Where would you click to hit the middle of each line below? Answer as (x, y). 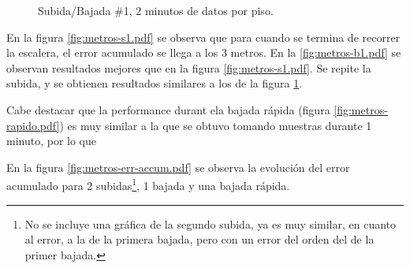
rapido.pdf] (33, 125)
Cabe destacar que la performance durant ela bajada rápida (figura (168, 109)
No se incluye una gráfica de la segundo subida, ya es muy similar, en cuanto (211, 223)
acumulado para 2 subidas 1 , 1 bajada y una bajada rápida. (148, 184)
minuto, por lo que (52, 141)
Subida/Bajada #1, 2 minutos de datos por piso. (156, 10)
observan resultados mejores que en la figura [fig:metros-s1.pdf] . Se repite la (189, 67)
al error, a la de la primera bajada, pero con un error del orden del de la (199, 239)
